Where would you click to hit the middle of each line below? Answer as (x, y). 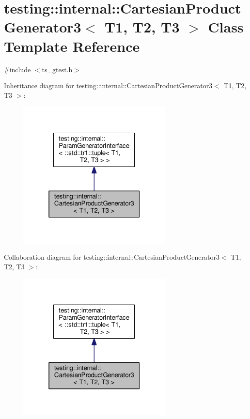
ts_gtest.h (57, 69)
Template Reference (72, 46)
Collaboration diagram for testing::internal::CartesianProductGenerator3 (112, 257)
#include (17, 69)
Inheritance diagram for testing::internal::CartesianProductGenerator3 (108, 85)
